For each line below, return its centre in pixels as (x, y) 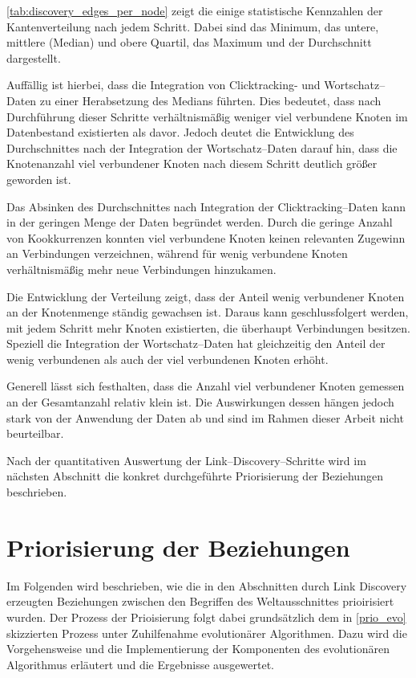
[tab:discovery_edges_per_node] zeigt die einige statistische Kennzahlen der (195, 10)
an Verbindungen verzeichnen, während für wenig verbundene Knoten (177, 253)
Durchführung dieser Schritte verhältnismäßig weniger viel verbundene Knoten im (207, 116)
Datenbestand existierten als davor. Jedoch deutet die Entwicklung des (180, 132)
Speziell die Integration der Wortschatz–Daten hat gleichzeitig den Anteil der (196, 343)
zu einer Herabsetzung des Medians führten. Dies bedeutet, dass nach (210, 100)
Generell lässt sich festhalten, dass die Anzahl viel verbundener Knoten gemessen (206, 386)
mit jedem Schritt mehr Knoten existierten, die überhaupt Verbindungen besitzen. (209, 327)
